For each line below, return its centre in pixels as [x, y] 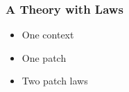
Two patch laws [55, 81]
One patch [44, 57]
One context [48, 35]
